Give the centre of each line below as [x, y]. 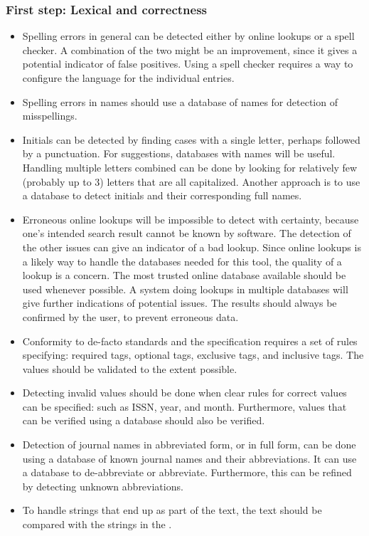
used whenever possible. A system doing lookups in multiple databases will [185, 289]
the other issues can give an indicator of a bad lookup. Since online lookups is [192, 247]
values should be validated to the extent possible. [130, 368]
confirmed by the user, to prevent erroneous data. [130, 316]
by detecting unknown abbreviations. [103, 486]
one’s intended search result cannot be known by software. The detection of [187, 233]
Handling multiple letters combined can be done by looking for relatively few [190, 167]
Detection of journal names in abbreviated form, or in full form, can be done [189, 445]
